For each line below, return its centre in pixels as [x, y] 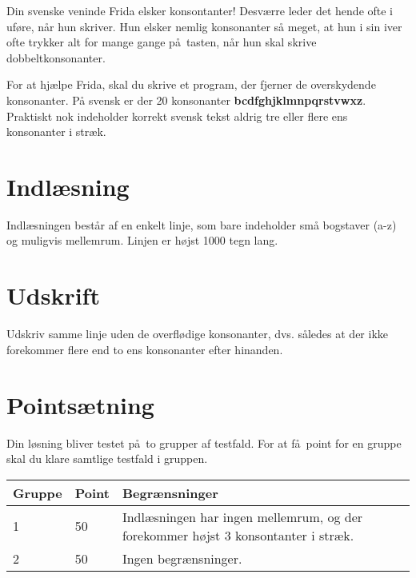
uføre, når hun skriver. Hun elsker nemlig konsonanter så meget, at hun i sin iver [204, 26]
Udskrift [53, 295]
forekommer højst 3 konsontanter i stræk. [238, 535]
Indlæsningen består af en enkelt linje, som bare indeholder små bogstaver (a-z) [202, 224]
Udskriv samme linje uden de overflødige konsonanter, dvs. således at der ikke [197, 334]
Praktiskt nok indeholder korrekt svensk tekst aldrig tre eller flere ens [177, 116]
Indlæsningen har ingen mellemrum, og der [242, 516]
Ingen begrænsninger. [182, 558]
